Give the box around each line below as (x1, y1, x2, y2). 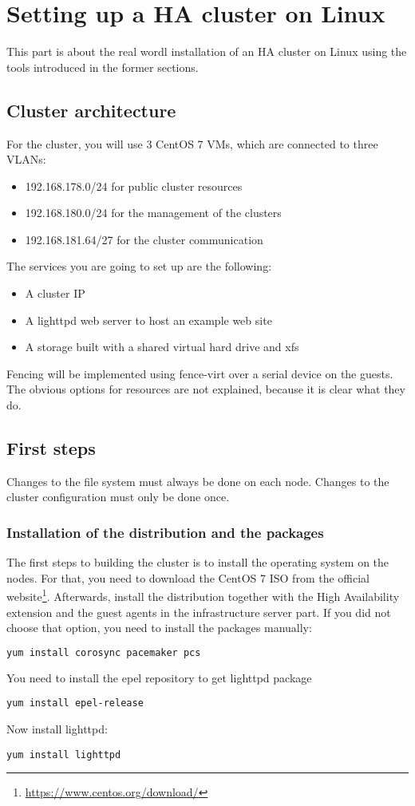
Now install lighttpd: (6, 721, 108, 737)
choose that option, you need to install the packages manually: (6, 619, 312, 636)
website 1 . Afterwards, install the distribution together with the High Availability (6, 586, 400, 605)
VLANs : (6, 151, 46, 168)
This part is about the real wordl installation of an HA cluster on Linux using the (6, 43, 407, 60)
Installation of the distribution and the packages (6, 522, 324, 542)
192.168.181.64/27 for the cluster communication (25, 231, 263, 247)
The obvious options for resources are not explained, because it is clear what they (6, 381, 405, 397)
